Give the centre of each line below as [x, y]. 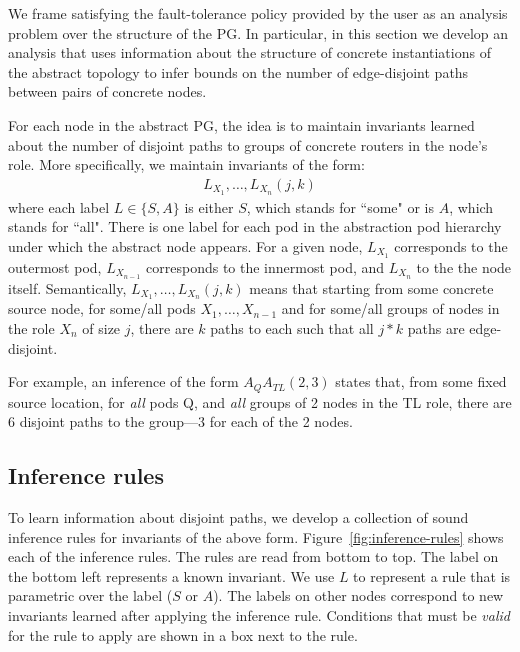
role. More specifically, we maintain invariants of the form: [186, 164]
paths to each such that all [292, 328]
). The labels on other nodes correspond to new [358, 595]
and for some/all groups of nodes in [390, 308]
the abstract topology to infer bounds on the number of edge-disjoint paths [238, 71]
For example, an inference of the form [123, 381]
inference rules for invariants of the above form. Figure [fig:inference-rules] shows [256, 536]
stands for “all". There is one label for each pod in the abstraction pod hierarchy [255, 226]
